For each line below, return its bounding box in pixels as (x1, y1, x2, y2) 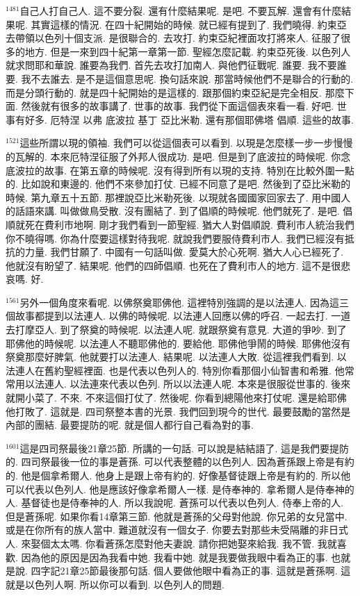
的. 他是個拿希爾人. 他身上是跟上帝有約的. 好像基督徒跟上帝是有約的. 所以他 (6, 468, 351, 482)
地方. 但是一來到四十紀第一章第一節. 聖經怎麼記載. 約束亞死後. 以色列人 (24, 44, 351, 58)
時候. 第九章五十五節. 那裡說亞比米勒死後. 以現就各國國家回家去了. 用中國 (6, 190, 341, 204)
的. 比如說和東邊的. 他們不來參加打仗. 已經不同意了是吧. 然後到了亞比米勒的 (6, 176, 351, 191)
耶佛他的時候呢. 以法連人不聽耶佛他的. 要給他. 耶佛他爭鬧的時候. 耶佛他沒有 (6, 336, 351, 350)
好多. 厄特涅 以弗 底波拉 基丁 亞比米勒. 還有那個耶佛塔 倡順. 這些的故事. (24, 112, 354, 126)
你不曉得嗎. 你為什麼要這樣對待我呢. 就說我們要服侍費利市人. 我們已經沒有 (6, 231, 345, 245)
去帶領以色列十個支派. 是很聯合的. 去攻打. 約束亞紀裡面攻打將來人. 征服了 (6, 31, 341, 45)
